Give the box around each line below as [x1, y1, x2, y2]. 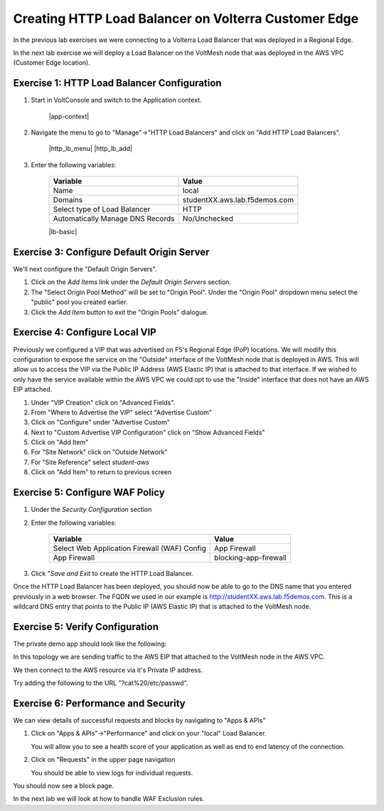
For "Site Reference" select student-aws [31, 458, 149, 466]
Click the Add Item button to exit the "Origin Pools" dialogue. [31, 308, 209, 316]
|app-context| [48, 112, 90, 120]
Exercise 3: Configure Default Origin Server [13, 246, 210, 258]
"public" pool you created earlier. [31, 298, 128, 306]
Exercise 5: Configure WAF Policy [13, 486, 165, 498]
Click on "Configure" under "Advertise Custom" [31, 418, 170, 427]
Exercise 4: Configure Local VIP [13, 326, 156, 338]
